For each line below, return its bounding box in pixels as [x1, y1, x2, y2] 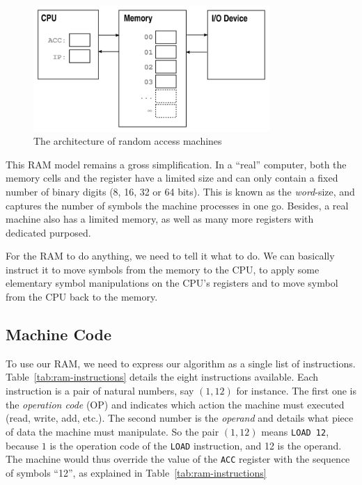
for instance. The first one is [236, 383, 356, 398]
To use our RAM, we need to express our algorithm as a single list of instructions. [6, 356, 356, 370]
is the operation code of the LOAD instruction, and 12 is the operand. [49, 438, 342, 452]
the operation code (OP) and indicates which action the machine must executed [6, 397, 345, 411]
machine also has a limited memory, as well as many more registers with [6, 212, 314, 226]
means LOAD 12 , [261, 424, 329, 438]
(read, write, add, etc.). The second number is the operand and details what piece [6, 411, 354, 425]
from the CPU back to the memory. [6, 289, 158, 304]
